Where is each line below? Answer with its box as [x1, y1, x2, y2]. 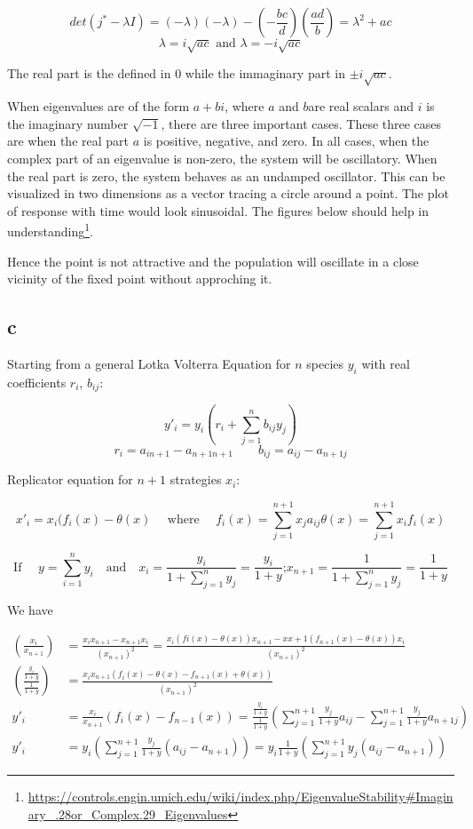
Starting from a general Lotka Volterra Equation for [7, 354, 291, 372]
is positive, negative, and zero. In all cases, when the [143, 132, 430, 150]
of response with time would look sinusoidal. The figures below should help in [7, 201, 430, 219]
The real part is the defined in [7, 64, 171, 83]
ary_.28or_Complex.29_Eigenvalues [28, 804, 228, 823]
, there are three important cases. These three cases [161, 114, 442, 132]
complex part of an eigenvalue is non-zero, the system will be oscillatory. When [7, 148, 438, 167]
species [306, 354, 344, 372]
